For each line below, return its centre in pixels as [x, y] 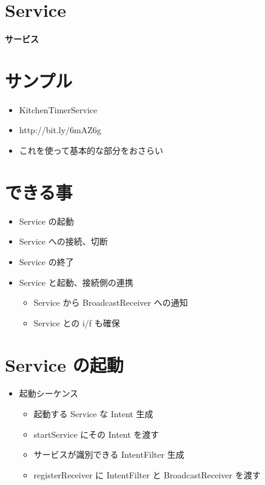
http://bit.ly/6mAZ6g [60, 130]
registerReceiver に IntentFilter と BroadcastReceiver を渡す [147, 474]
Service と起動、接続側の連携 [76, 282]
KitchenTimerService [58, 109]
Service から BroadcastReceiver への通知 [111, 302]
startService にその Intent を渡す [96, 434]
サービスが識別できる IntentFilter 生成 [109, 454]
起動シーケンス [49, 393]
